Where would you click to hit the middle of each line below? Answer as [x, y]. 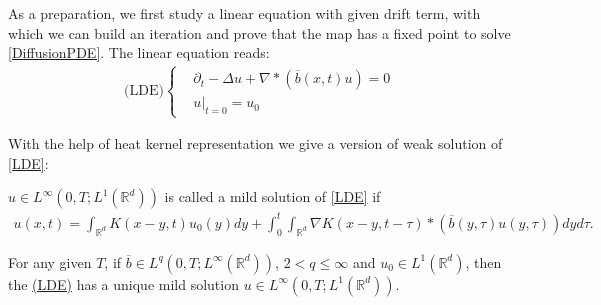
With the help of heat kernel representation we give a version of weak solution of [255, 143]
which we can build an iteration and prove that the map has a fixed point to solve [259, 32]
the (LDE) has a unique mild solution [123, 283]
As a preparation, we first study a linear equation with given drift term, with [244, 13]
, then [483, 261]
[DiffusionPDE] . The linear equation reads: [139, 52]
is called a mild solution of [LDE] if [272, 196]
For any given [50, 261]
